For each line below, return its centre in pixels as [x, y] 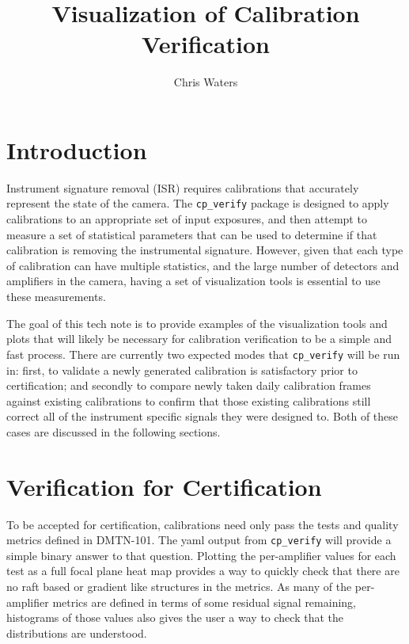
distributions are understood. [77, 633]
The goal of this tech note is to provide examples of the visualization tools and [197, 323]
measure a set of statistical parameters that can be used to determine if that [192, 234]
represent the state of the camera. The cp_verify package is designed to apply [198, 203]
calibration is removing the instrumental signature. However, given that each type [205, 250]
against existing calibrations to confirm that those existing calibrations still [189, 400]
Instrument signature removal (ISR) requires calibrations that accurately [183, 187]
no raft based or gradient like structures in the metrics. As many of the [179, 587]
